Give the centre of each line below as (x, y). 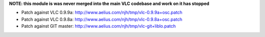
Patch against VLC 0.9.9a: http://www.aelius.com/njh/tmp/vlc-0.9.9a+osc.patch (102, 13)
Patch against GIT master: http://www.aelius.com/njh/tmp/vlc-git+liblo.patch (99, 26)
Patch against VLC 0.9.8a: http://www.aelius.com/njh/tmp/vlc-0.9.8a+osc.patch (102, 19)
